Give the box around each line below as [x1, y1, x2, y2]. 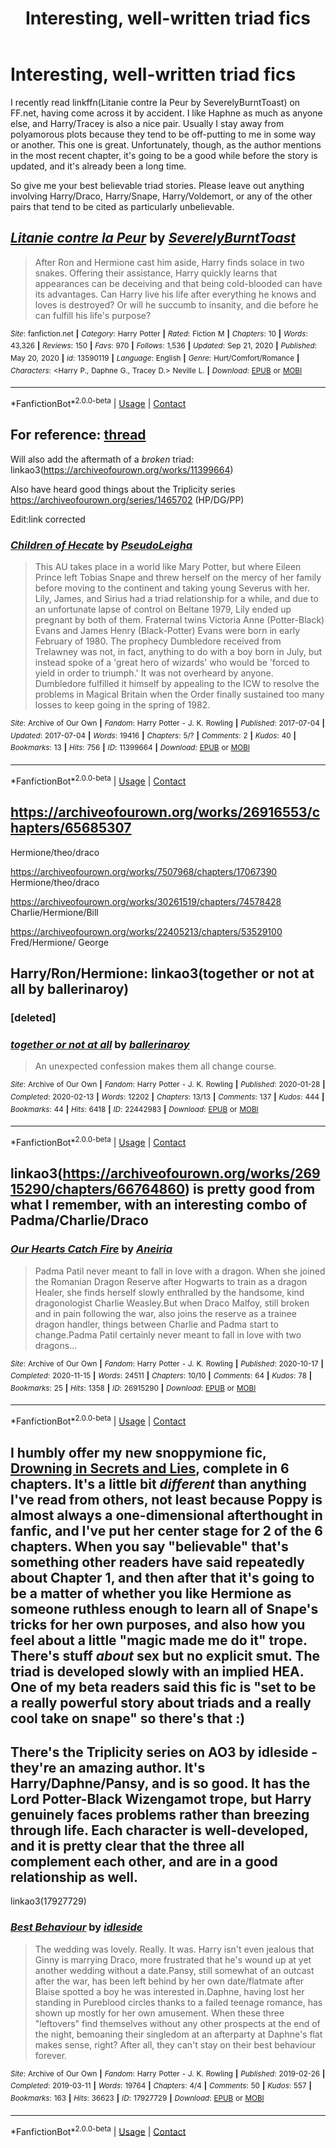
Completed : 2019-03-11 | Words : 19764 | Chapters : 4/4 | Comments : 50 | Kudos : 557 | [10, 2081, 312, 2091]
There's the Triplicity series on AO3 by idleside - [10, 1743, 318, 1761]
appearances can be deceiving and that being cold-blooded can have [34, 277, 323, 289]
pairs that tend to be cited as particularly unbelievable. [10, 200, 235, 212]
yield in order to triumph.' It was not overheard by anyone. [34, 667, 274, 679]
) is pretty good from [184, 1181, 316, 1198]
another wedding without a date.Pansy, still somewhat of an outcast [34, 1964, 315, 1976]
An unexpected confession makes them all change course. [34, 1060, 277, 1072]
